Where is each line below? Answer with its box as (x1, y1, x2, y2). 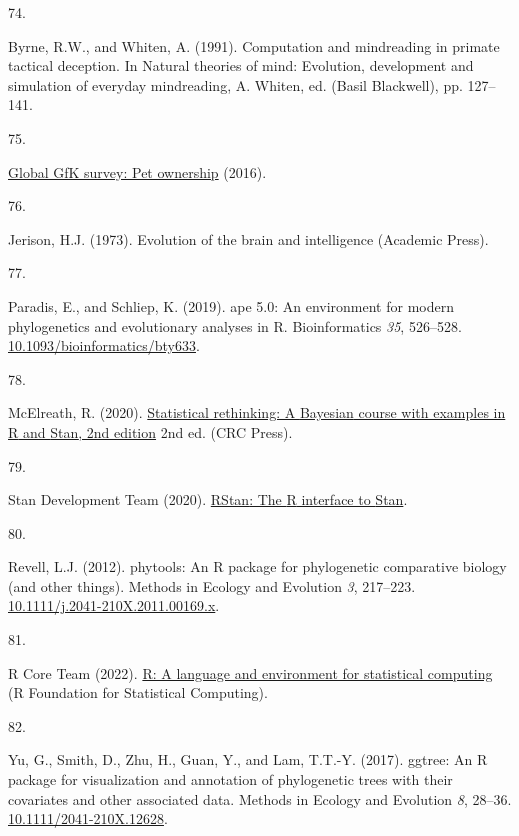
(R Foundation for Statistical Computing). (8, 682, 268, 703)
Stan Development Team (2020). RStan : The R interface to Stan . (8, 489, 408, 510)
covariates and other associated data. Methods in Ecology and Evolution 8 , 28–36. (8, 788, 512, 809)
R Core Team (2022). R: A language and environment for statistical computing (8, 662, 493, 683)
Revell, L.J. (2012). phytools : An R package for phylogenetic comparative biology (8, 556, 507, 577)
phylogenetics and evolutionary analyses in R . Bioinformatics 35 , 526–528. (8, 315, 462, 336)
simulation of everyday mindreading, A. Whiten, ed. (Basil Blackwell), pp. (8, 74, 463, 95)
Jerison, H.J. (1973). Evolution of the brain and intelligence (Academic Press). (8, 228, 489, 249)
